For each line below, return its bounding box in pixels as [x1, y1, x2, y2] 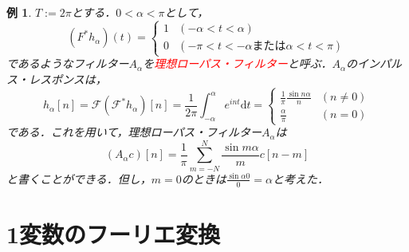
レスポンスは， [28, 70, 107, 87]
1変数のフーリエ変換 [6, 217, 221, 250]
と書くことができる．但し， [6, 170, 151, 187]
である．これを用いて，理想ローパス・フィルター [6, 124, 262, 140]
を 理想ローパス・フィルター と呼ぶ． [143, 55, 332, 72]
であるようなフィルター [6, 55, 129, 72]
